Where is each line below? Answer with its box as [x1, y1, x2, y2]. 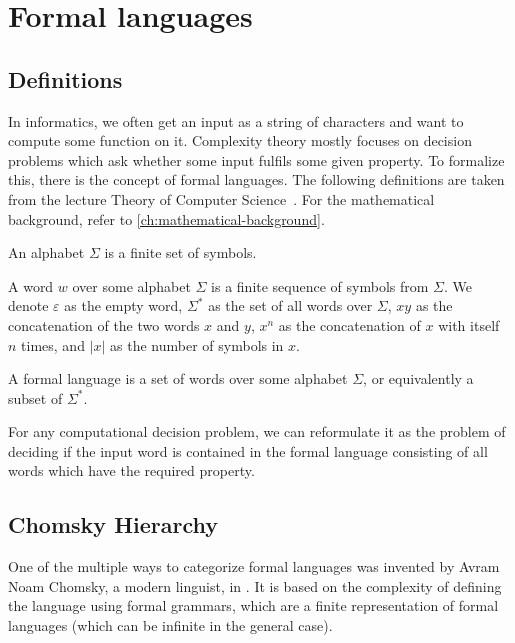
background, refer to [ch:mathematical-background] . [8, 208, 325, 229]
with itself [438, 314, 500, 335]
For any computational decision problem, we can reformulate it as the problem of [8, 421, 506, 442]
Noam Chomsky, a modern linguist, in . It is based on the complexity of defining [8, 575, 502, 596]
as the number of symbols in [110, 334, 284, 355]
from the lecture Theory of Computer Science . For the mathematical [8, 188, 435, 209]
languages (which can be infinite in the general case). [8, 615, 333, 636]
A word [8, 275, 54, 296]
